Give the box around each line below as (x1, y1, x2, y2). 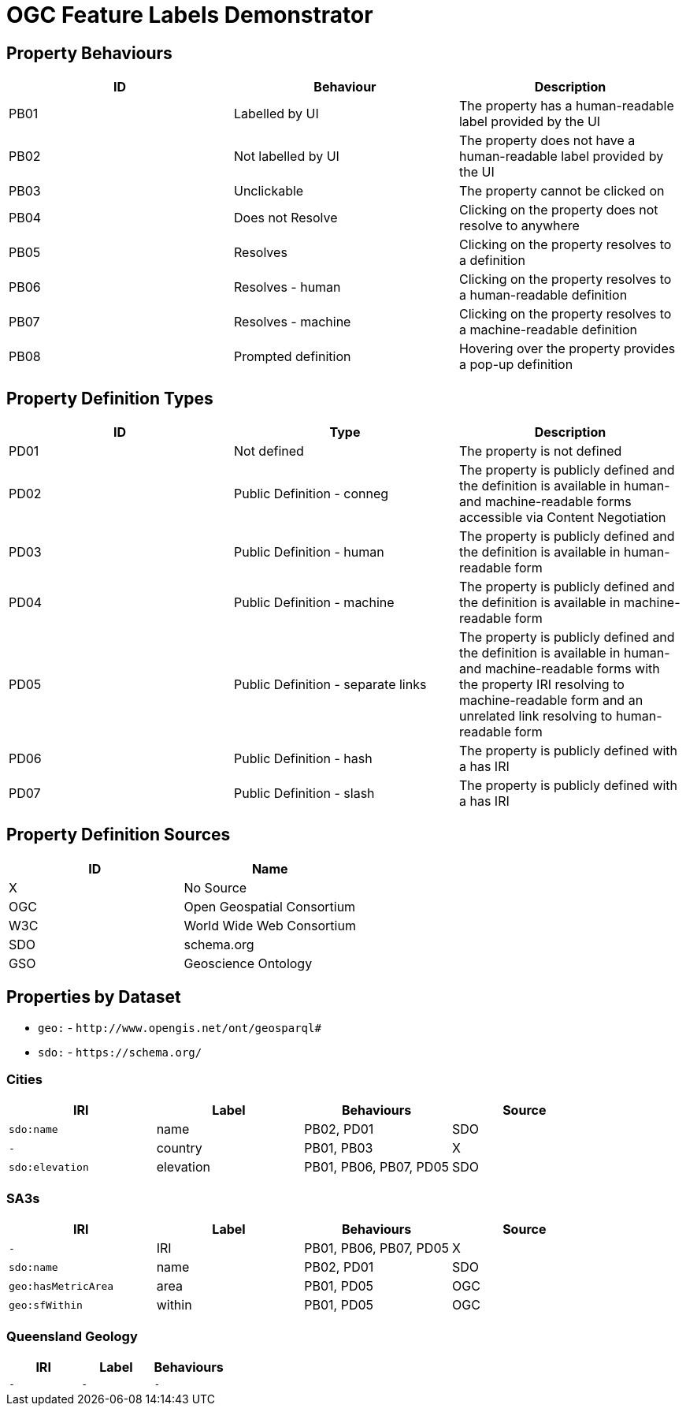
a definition (458, 252, 525, 269)
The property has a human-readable (458, 98, 674, 114)
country (156, 1140, 202, 1157)
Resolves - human (233, 279, 341, 296)
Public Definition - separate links (233, 676, 427, 693)
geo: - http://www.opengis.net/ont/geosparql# (38, 1020, 321, 1034)
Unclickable (233, 183, 304, 199)
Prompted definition (233, 348, 351, 365)
